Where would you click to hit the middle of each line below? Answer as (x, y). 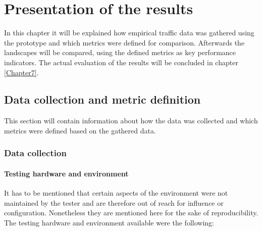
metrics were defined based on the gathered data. (80, 130)
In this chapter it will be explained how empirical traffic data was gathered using (129, 33)
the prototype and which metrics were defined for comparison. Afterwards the (124, 42)
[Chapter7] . (21, 72)
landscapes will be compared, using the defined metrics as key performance (120, 52)
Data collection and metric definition (102, 99)
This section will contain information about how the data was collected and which (131, 121)
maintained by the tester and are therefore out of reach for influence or (114, 202)
